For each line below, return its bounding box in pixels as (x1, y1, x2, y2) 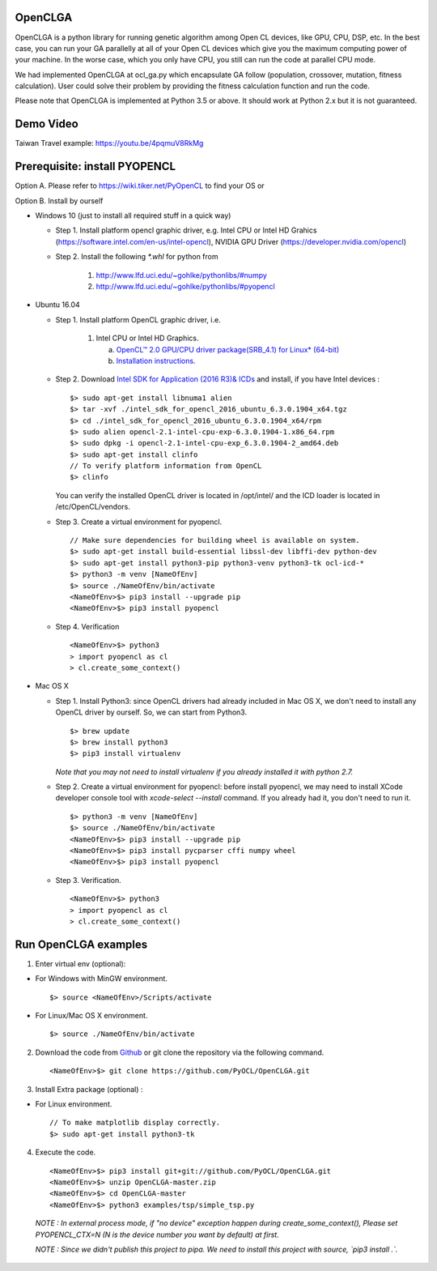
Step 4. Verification (55, 621, 120, 631)
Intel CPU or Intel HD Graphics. (95, 333, 199, 343)
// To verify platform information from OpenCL (70, 462, 262, 471)
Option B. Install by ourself (15, 195, 104, 206)
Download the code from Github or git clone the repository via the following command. (35, 1047, 325, 1057)
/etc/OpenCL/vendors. (55, 502, 131, 512)
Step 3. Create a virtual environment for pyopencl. (55, 517, 223, 527)
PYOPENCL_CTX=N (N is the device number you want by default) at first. (35, 1230, 279, 1239)
